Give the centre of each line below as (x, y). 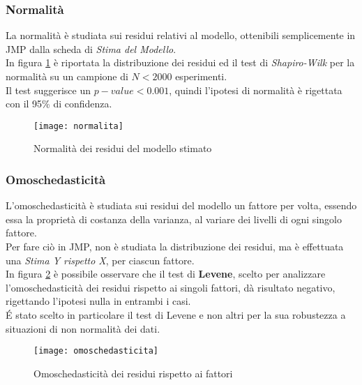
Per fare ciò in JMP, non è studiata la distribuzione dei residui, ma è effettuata (175, 247)
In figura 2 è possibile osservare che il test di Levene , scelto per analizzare (166, 274)
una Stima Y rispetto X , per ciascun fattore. (100, 260)
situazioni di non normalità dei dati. (83, 328)
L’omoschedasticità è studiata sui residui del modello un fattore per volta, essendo (181, 205)
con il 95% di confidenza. (59, 104)
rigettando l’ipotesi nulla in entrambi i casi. (98, 301)
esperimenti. (201, 76)
